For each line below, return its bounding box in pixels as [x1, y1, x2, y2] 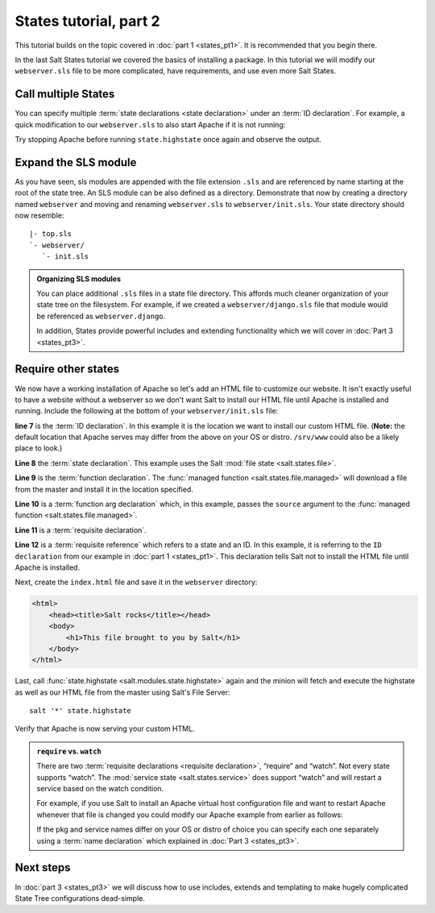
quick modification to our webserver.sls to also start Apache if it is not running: [14, 119, 286, 129]
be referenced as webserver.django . [36, 311, 166, 321]
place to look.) [14, 443, 63, 453]
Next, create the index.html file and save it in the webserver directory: [14, 577, 258, 587]
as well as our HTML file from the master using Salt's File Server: [14, 687, 230, 697]
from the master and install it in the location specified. [14, 484, 193, 494]
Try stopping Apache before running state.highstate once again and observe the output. [14, 135, 322, 144]
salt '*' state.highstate [29, 706, 132, 716]
